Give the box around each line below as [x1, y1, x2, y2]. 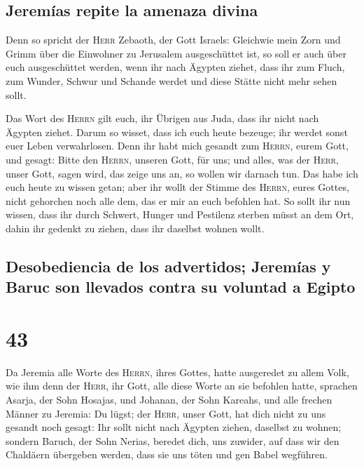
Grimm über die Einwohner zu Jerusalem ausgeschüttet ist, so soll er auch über [6, 46, 346, 60]
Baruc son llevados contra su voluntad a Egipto [6, 276, 356, 298]
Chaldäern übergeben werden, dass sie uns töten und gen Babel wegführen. [6, 447, 328, 462]
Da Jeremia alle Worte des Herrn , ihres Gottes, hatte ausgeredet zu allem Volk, [6, 364, 349, 379]
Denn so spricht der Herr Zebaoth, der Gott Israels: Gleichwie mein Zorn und [6, 32, 341, 47]
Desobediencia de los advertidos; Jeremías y [6, 255, 331, 277]
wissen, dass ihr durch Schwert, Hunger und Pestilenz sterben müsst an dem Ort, [6, 207, 354, 222]
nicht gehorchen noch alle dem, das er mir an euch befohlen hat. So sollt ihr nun [6, 193, 351, 208]
